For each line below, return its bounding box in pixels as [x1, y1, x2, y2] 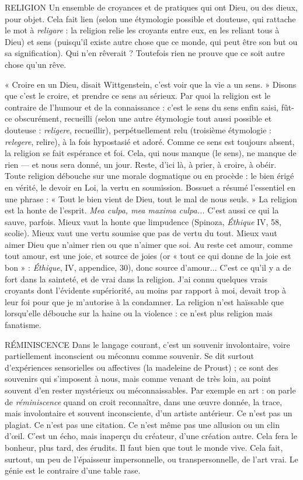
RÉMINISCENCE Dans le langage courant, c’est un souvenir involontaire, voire [5, 338, 290, 350]
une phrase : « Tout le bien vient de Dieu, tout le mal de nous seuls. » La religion [5, 192, 297, 205]
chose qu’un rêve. [5, 58, 67, 70]
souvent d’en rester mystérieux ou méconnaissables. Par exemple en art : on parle [5, 384, 296, 396]
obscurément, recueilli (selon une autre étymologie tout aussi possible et [15, 112, 272, 125]
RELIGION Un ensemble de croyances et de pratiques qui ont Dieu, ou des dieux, [5, 1, 298, 13]
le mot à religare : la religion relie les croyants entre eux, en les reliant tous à [5, 24, 280, 36]
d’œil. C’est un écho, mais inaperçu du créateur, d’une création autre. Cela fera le [5, 430, 297, 442]
